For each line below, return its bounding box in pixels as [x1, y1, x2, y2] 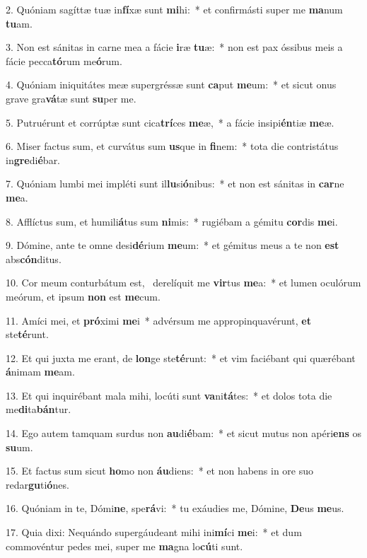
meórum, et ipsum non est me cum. [6, 289, 161, 303]
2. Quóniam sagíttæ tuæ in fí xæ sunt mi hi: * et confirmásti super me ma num [6, 2, 343, 16]
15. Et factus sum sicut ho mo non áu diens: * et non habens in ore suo [6, 463, 314, 478]
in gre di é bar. [6, 152, 61, 167]
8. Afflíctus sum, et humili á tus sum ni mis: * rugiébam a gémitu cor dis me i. [6, 214, 338, 228]
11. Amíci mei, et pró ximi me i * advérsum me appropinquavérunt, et [6, 313, 311, 327]
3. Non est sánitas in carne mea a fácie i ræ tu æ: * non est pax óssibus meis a [6, 40, 343, 54]
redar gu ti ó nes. [6, 477, 69, 492]
